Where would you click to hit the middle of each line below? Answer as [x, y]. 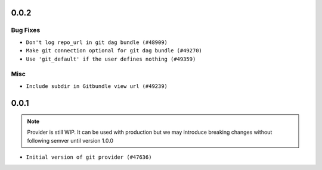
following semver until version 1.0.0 [70, 140]
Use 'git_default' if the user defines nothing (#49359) [111, 59]
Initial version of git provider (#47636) [89, 157]
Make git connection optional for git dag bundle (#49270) [114, 51]
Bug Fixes [26, 30]
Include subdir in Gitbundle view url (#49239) [97, 86]
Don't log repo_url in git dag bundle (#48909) [97, 42]
